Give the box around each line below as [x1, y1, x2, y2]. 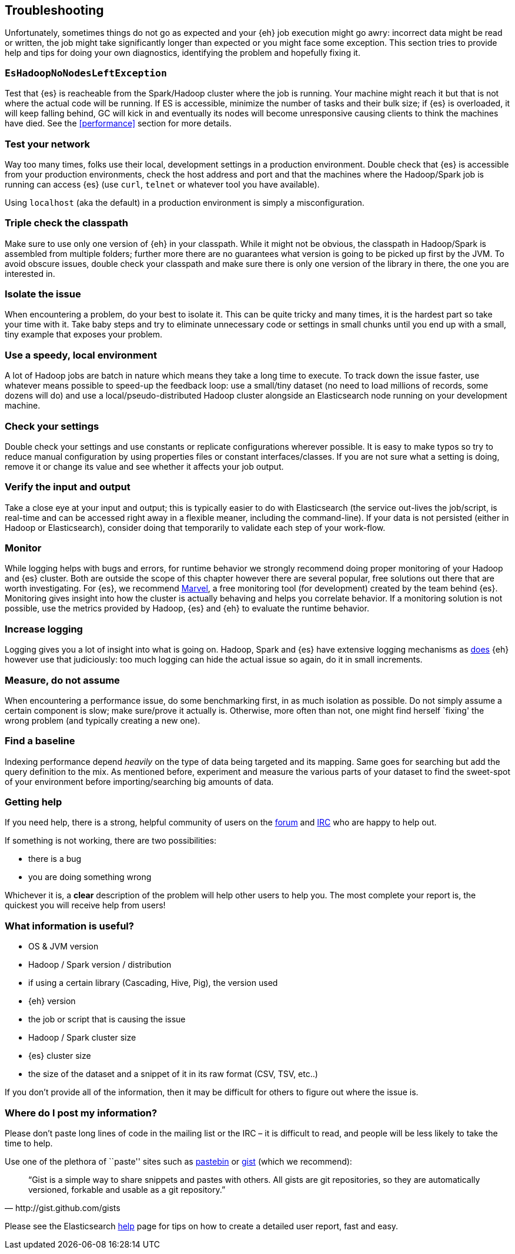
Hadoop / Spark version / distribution [28, 959, 172, 970]
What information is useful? [5, 919, 134, 932]
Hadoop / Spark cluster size [28, 1032, 136, 1043]
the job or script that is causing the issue [28, 1014, 186, 1025]
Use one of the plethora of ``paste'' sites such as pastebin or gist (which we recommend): [5, 1156, 352, 1166]
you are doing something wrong [28, 872, 152, 882]
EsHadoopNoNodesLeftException [5, 67, 167, 79]
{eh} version [28, 996, 76, 1006]
